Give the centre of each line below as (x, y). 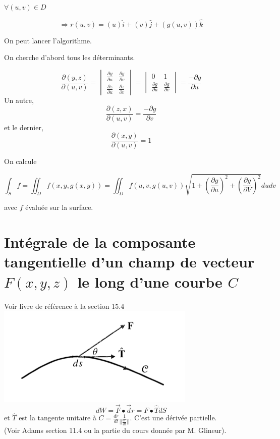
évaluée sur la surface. (59, 207)
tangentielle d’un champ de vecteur (129, 262)
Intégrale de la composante (100, 242)
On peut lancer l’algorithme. (48, 40)
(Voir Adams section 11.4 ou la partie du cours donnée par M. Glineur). (115, 430)
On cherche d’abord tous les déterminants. (70, 57)
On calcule (20, 161)
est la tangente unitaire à (58, 418)
